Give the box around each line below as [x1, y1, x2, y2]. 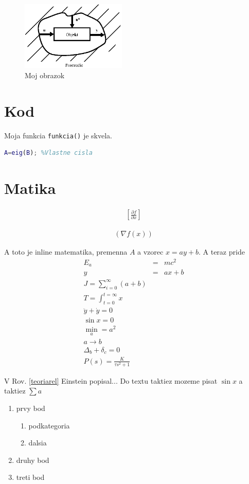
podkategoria [28, 420, 70, 431]
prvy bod [16, 403, 45, 414]
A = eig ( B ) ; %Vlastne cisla [4, 149, 93, 157]
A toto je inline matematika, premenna [4, 246, 128, 257]
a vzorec [137, 246, 164, 257]
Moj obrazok [25, 70, 65, 81]
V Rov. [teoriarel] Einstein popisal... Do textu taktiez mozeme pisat [4, 375, 218, 386]
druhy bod [16, 454, 49, 465]
